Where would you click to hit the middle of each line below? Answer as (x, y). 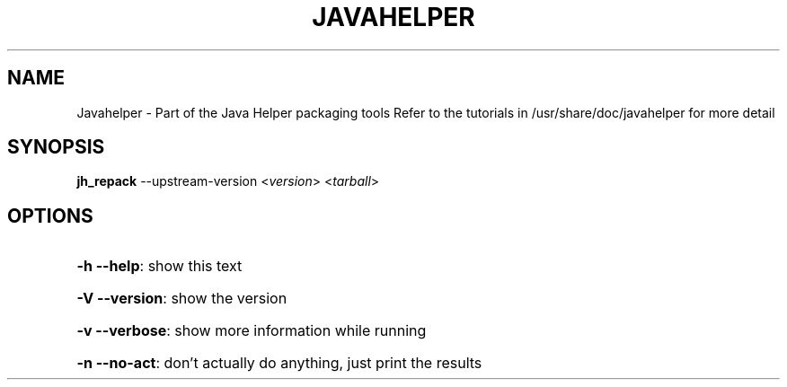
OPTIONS (50, 215)
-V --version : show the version (182, 299)
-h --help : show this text (159, 266)
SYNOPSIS (56, 147)
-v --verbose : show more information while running (252, 331)
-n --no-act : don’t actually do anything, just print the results (279, 363)
